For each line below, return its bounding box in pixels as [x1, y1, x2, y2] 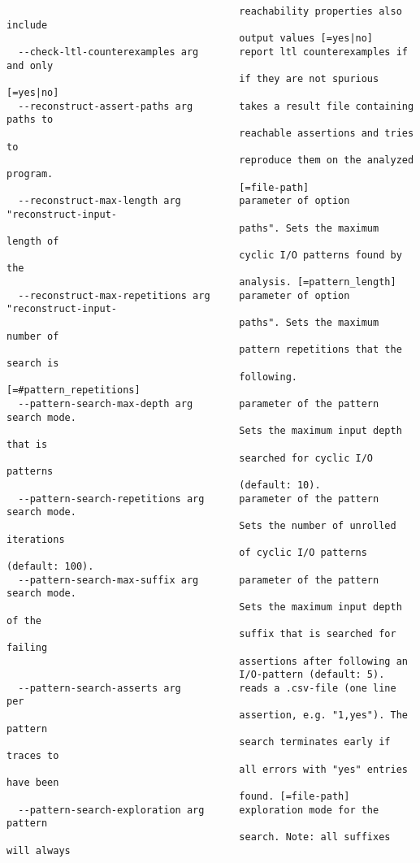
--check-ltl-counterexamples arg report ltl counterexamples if [18, 46, 408, 58]
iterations [6, 533, 65, 545]
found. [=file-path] [239, 791, 350, 803]
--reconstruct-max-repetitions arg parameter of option [18, 289, 350, 301]
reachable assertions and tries [239, 127, 414, 139]
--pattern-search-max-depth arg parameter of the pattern [18, 398, 379, 410]
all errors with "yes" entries [239, 763, 408, 775]
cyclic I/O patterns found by [239, 249, 402, 261]
